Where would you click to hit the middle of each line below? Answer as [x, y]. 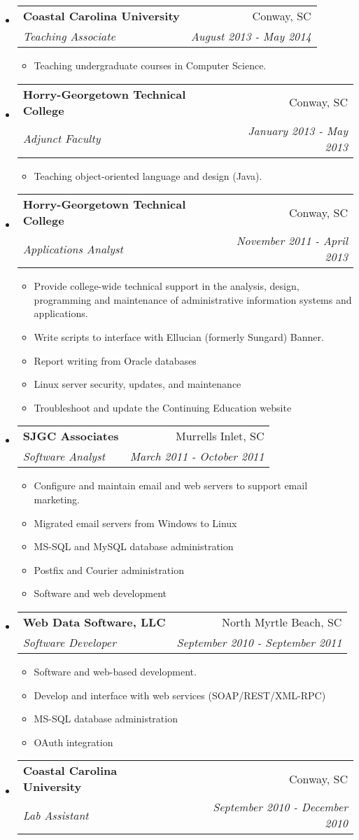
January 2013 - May [298, 130]
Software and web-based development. [115, 671]
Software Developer [69, 642]
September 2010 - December [280, 807]
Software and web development [100, 593]
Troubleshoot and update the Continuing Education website [163, 407]
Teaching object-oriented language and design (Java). [148, 175]
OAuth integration [73, 742]
